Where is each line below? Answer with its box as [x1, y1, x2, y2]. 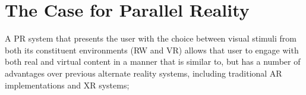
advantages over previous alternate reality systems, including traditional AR [5, 66, 282, 79]
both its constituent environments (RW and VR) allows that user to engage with [5, 43, 299, 56]
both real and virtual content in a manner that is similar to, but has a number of [5, 55, 301, 68]
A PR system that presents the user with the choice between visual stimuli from [5, 32, 296, 45]
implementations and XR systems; [5, 78, 130, 91]
